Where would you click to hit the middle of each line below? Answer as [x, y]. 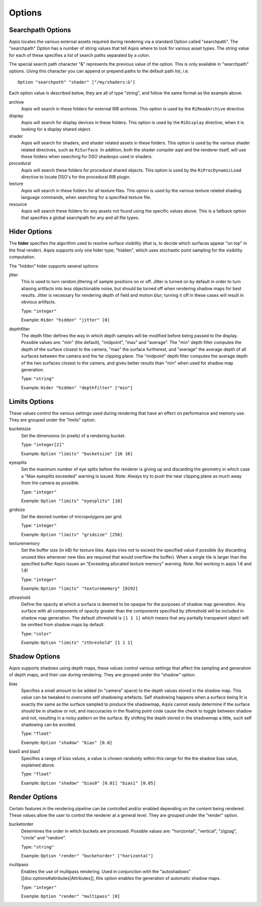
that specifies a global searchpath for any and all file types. [80, 218]
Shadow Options [35, 656]
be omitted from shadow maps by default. [63, 625]
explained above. [38, 765]
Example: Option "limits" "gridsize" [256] [72, 534]
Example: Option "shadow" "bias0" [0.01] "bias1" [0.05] [89, 783]
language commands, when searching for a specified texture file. [86, 198]
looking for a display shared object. [56, 129]
